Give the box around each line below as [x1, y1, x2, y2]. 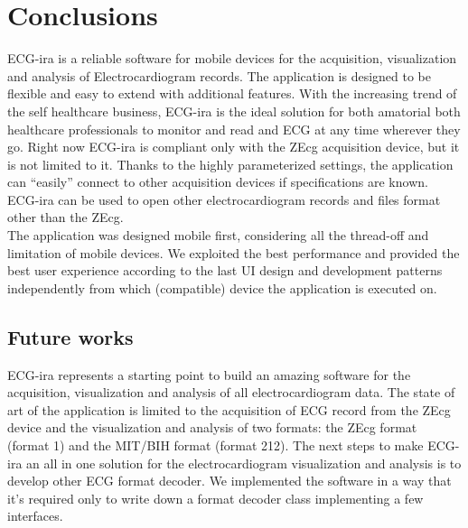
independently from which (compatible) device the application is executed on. [7, 278, 437, 297]
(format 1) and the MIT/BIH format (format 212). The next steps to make [7, 436, 424, 455]
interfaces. [7, 506, 63, 525]
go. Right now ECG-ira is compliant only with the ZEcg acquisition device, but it [7, 137, 460, 156]
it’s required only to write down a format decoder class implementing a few [7, 488, 424, 507]
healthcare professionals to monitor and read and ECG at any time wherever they [7, 119, 461, 138]
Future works [7, 322, 134, 350]
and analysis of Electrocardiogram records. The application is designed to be [7, 66, 432, 85]
